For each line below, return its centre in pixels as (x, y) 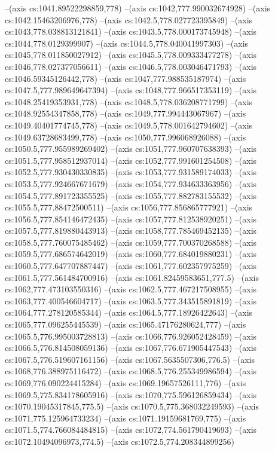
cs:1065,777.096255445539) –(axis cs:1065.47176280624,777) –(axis (126, 324)
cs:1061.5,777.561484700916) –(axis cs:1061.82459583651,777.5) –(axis (132, 277)
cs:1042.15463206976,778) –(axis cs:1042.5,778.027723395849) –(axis (129, 19)
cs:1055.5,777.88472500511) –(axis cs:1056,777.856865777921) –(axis (129, 207)
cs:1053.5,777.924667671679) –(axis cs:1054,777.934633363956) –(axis (131, 183)
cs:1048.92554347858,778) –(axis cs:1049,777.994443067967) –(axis (126, 113)
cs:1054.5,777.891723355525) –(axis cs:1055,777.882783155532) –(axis (131, 195)
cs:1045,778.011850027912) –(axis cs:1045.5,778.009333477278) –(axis (131, 55)
